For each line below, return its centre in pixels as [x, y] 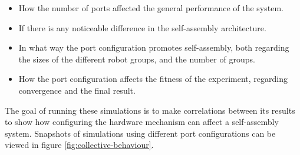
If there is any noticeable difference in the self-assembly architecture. [142, 27]
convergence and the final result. [77, 90]
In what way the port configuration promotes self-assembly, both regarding [154, 47]
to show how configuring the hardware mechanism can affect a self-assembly [142, 122]
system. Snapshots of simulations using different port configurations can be [140, 133]
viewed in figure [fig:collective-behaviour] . [79, 145]
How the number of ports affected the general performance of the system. [151, 8]
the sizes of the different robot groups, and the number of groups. [137, 59]
